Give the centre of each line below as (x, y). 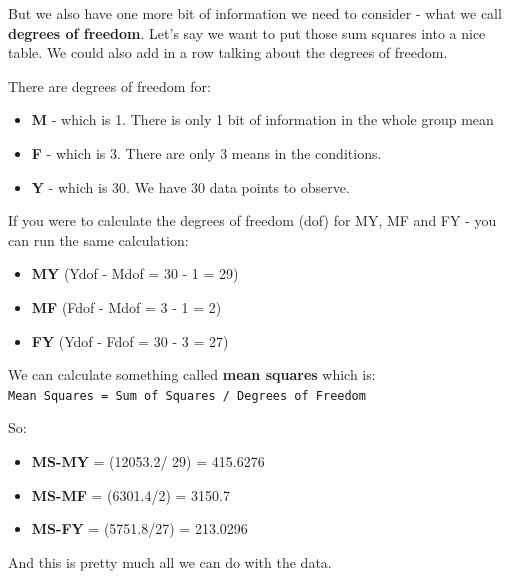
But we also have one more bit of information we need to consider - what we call (255, 13)
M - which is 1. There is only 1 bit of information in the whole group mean (262, 119)
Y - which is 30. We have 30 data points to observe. (190, 186)
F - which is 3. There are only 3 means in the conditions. (206, 152)
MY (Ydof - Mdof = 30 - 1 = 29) (135, 273)
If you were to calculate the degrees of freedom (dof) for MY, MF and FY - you (252, 220)
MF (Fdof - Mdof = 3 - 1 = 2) (126, 306)
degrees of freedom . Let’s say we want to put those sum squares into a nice (247, 32)
